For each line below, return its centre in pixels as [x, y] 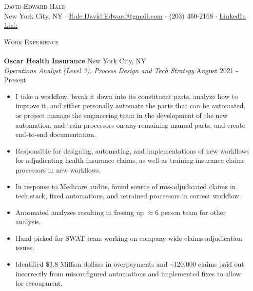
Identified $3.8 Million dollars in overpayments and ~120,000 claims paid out [130, 264]
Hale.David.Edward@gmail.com [116, 15]
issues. [25, 247]
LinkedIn [233, 15]
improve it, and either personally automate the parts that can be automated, [130, 106]
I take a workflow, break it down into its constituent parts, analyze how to [126, 96]
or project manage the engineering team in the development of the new [121, 115]
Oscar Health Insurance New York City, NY [75, 60]
